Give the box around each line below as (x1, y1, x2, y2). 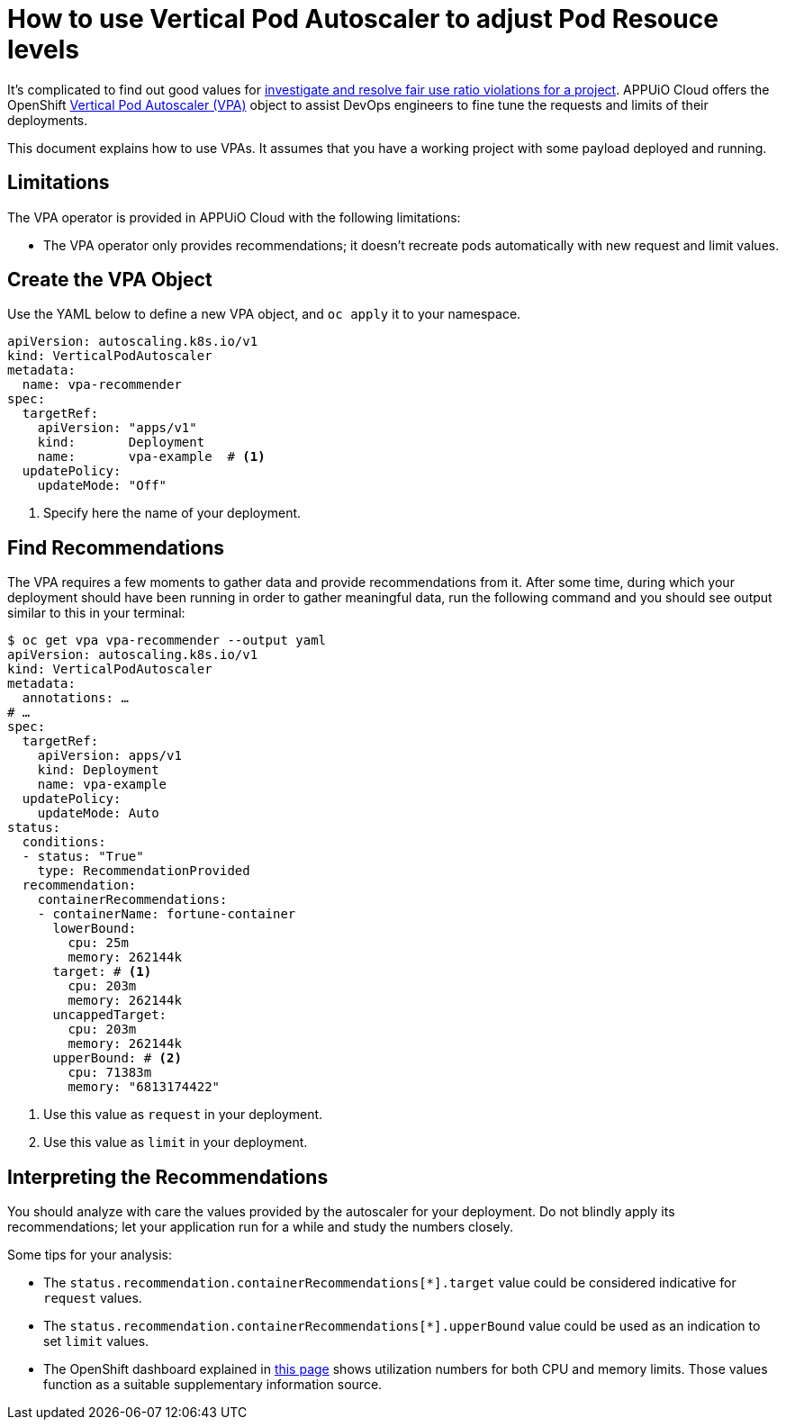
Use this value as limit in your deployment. (43, 1134, 308, 1151)
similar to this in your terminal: (7, 605, 185, 621)
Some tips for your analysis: (7, 1247, 172, 1263)
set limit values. (43, 1333, 149, 1350)
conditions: (22, 835, 106, 850)
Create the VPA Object (7, 268, 212, 292)
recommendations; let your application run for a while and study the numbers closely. (7, 1219, 514, 1235)
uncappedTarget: (52, 1007, 167, 1023)
